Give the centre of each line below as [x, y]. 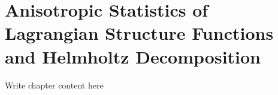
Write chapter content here [54, 85]
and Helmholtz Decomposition [133, 56]
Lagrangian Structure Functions [139, 33]
